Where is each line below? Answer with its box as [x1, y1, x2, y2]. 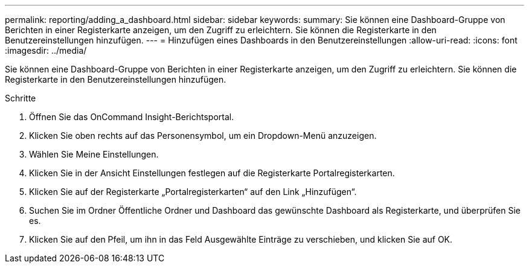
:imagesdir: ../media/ [5, 45, 87, 56]
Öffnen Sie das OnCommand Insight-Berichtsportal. [29, 112, 234, 122]
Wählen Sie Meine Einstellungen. [29, 149, 159, 159]
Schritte [5, 93, 36, 103]
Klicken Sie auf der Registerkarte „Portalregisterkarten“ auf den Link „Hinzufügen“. [29, 187, 357, 197]
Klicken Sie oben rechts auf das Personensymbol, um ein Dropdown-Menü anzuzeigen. [29, 130, 377, 141]
